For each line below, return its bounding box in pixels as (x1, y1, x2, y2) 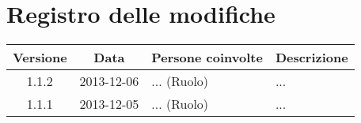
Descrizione (275, 48, 348, 67)
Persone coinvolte (151, 48, 263, 67)
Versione (13, 48, 67, 67)
